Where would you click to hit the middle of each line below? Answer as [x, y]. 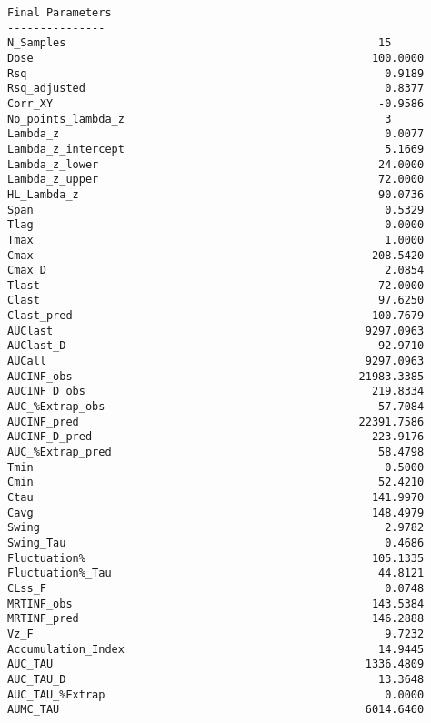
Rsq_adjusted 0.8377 [216, 89]
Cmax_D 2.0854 [216, 271]
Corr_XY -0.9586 [216, 103]
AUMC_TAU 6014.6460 [216, 710]
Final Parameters [60, 13]
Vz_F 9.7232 [216, 633]
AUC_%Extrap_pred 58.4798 [216, 452]
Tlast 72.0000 [216, 285]
